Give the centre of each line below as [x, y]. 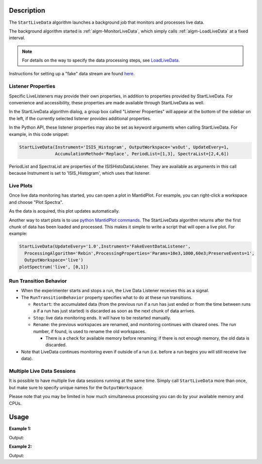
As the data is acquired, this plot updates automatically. [64, 211]
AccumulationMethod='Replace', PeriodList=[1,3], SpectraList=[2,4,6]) [142, 154]
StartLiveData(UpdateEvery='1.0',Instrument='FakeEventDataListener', [105, 247]
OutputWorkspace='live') [54, 260]
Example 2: [21, 447]
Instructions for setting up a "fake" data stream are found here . [72, 74]
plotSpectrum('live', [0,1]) [54, 267]
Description [27, 10]
